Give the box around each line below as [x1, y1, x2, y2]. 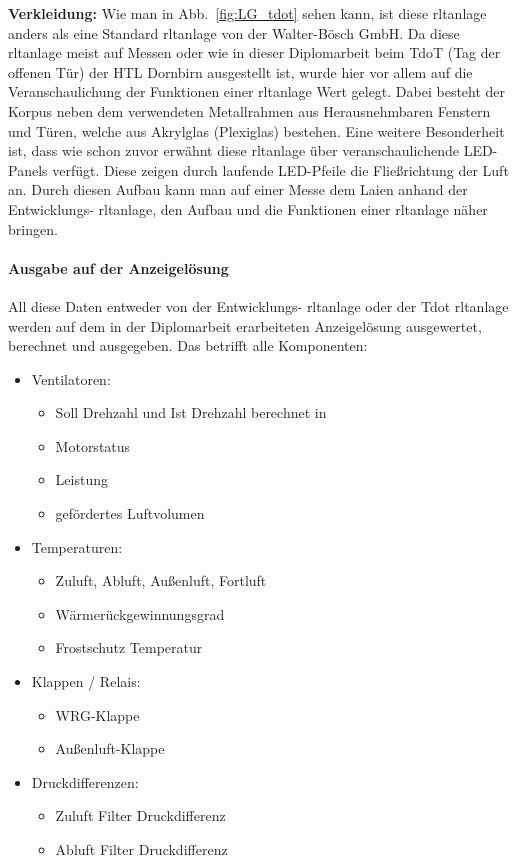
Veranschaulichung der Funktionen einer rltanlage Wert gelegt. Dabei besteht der [8, 81, 506, 102]
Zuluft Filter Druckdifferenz [55, 805, 226, 826]
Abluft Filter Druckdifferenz [55, 839, 228, 860]
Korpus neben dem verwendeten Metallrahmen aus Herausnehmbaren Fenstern [8, 100, 491, 121]
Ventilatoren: [31, 368, 111, 389]
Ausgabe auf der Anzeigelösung [8, 257, 229, 278]
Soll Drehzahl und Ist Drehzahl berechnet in [55, 402, 327, 423]
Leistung [55, 469, 108, 490]
